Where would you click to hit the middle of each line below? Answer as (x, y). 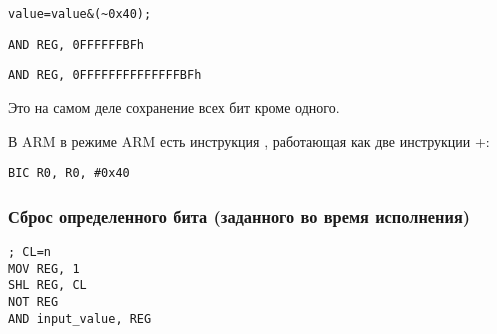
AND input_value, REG (80, 318)
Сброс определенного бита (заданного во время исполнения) (239, 215)
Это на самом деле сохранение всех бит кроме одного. (174, 106)
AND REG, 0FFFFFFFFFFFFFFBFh (105, 75)
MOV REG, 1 (44, 268)
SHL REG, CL (47, 285)
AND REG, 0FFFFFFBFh (76, 44)
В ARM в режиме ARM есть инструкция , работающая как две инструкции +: (249, 140)
